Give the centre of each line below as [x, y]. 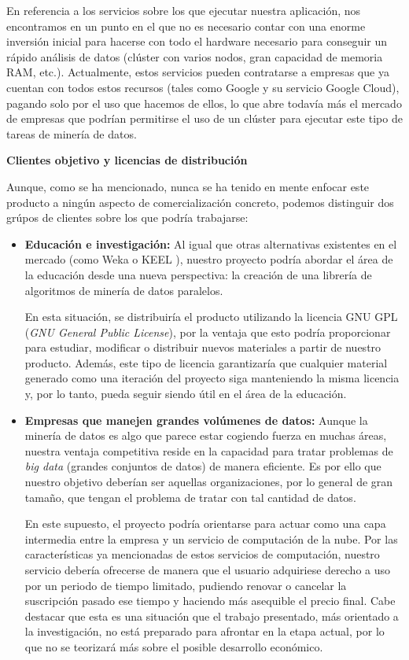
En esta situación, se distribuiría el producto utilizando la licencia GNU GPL [211, 317]
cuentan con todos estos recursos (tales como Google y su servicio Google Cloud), [203, 87]
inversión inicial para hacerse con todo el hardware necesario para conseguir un [197, 41]
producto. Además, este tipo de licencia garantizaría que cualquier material [206, 362]
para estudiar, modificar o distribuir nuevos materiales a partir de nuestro [203, 347]
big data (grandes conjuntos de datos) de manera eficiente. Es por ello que [203, 466]
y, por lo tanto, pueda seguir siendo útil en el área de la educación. [186, 394]
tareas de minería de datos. [72, 133]
